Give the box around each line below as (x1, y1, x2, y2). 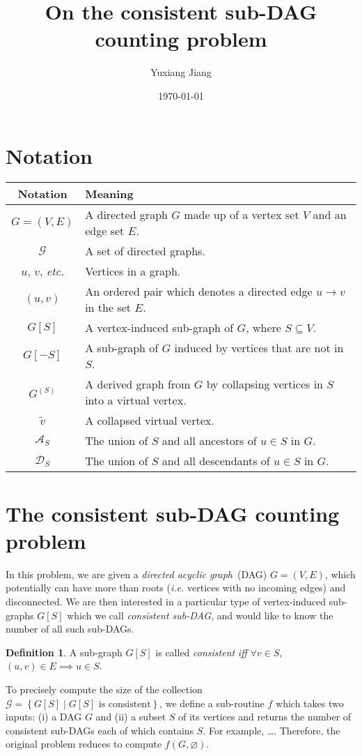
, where (246, 319, 281, 336)
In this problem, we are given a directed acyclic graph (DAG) (6, 566, 267, 581)
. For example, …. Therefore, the (203, 723, 340, 737)
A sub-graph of (85, 340, 159, 356)
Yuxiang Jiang (150, 65, 212, 80)
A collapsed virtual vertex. (85, 412, 214, 429)
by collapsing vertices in (206, 376, 323, 393)
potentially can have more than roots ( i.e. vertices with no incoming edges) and (6, 580, 346, 595)
